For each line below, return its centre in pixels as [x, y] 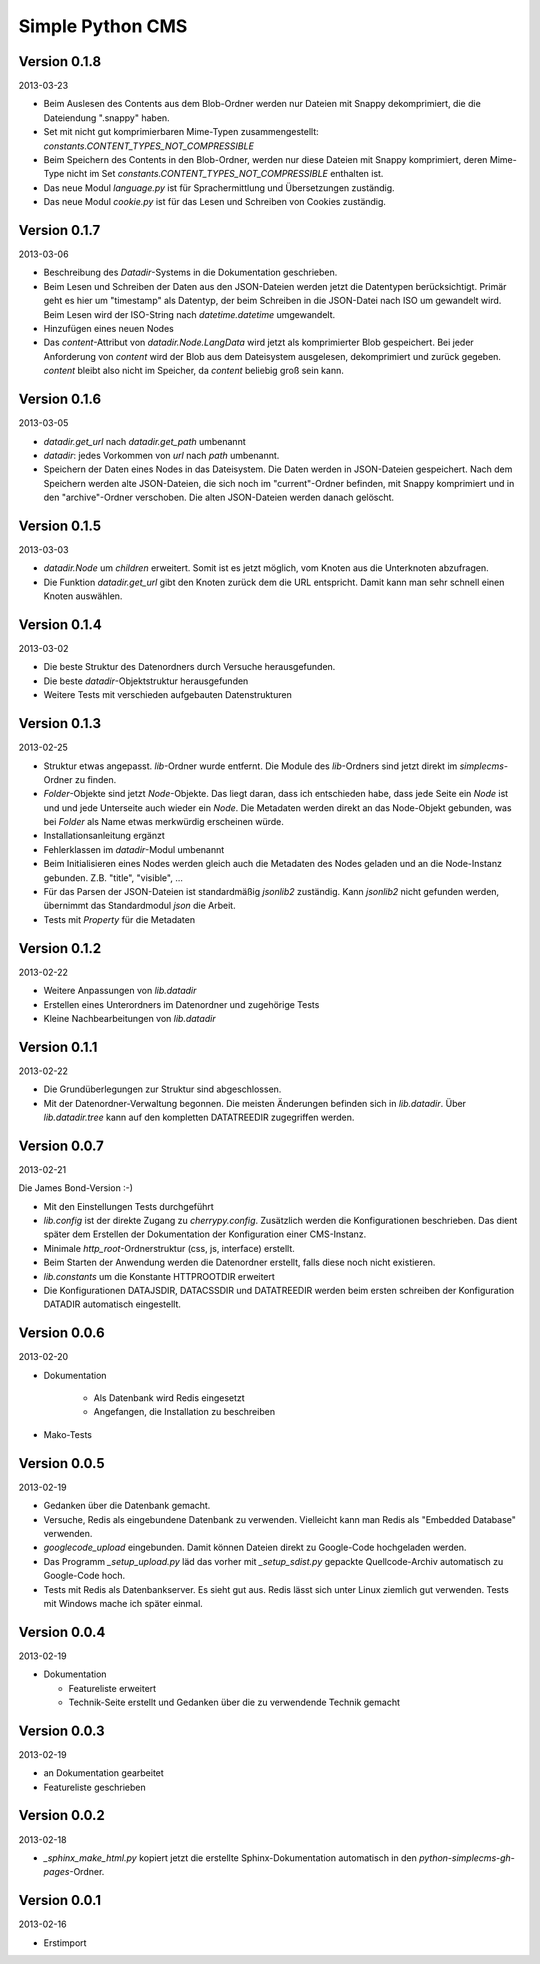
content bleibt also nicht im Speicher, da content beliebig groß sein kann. [193, 371]
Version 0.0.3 [61, 1730]
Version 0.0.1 [60, 1900]
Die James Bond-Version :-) [76, 1188]
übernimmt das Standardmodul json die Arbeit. [139, 906]
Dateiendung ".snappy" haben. [106, 117]
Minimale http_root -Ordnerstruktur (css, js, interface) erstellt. [169, 1248]
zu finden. [95, 779]
